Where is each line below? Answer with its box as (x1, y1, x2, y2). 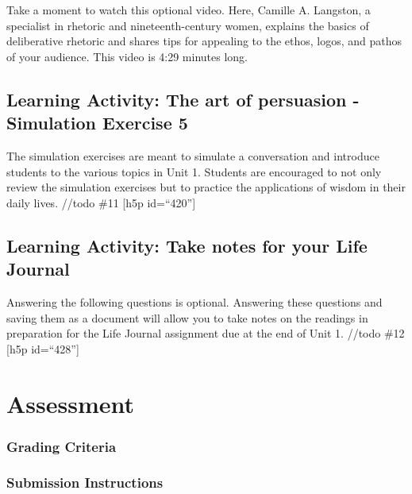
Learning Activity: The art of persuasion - (6, 87, 360, 111)
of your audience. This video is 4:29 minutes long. (6, 48, 248, 64)
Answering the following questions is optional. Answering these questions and (6, 293, 383, 310)
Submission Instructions (6, 473, 164, 492)
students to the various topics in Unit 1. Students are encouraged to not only (6, 163, 382, 179)
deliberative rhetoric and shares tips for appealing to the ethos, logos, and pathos (6, 33, 402, 49)
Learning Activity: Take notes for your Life (6, 233, 368, 257)
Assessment (6, 387, 135, 419)
